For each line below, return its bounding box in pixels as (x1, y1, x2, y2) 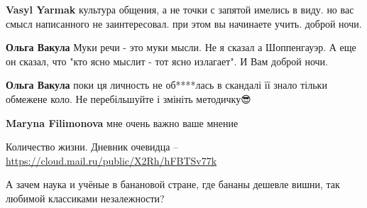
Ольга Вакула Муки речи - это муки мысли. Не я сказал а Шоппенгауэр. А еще (6, 40, 356, 55)
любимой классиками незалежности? (6, 190, 165, 205)
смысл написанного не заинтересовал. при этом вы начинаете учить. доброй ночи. (6, 16, 362, 31)
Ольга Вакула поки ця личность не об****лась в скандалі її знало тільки (6, 77, 327, 92)
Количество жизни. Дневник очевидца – (6, 139, 179, 154)
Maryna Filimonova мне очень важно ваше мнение (6, 115, 239, 130)
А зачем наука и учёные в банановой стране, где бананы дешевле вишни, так (6, 177, 340, 192)
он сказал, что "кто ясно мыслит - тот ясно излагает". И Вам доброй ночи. (6, 53, 328, 68)
